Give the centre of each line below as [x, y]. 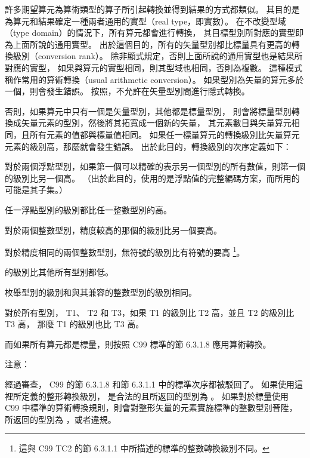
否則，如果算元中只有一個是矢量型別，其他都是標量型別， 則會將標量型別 [148, 111]
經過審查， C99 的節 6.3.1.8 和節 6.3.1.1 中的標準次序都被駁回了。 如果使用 [150, 384]
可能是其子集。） [36, 190]
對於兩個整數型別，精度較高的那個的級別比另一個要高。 [113, 230]
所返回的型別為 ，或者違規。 [61, 419]
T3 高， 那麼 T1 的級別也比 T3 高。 [75, 324]
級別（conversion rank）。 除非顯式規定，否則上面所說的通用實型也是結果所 [158, 56]
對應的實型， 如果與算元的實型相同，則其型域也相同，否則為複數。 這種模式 [154, 67]
